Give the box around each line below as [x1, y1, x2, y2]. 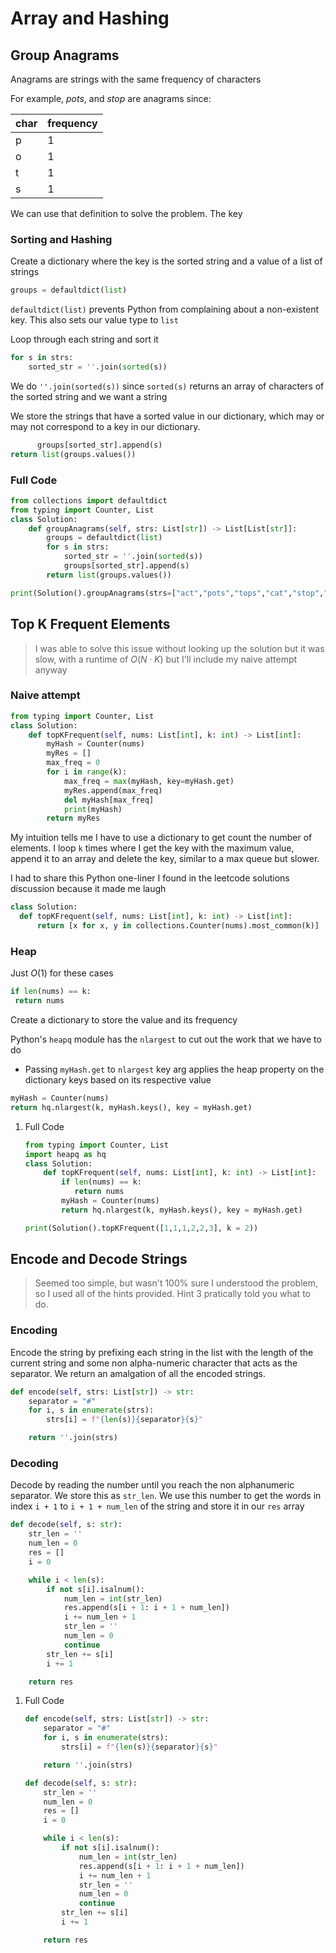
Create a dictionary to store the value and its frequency [10, 1014, 238, 1026]
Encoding [10, 1323, 58, 1337]
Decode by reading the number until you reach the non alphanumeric [10, 1479, 295, 1491]
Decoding [10, 1457, 59, 1471]
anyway [34, 663, 68, 676]
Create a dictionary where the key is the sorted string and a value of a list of [10, 255, 323, 267]
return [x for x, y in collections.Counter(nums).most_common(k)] [36, 921, 320, 931]
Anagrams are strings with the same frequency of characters [10, 73, 262, 85]
